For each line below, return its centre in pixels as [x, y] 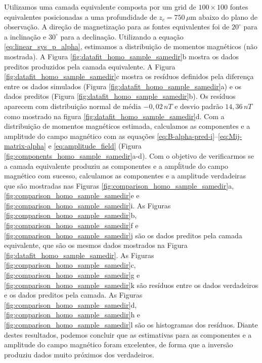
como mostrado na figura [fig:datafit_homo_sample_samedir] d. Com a [114, 116]
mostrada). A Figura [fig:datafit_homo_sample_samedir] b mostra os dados [122, 56]
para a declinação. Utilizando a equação [122, 36]
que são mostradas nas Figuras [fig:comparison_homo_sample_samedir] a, [119, 185]
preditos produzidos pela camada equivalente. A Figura [90, 66]
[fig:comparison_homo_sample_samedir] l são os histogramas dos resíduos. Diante [131, 324]
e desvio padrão [199, 106]
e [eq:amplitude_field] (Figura [95, 146]
